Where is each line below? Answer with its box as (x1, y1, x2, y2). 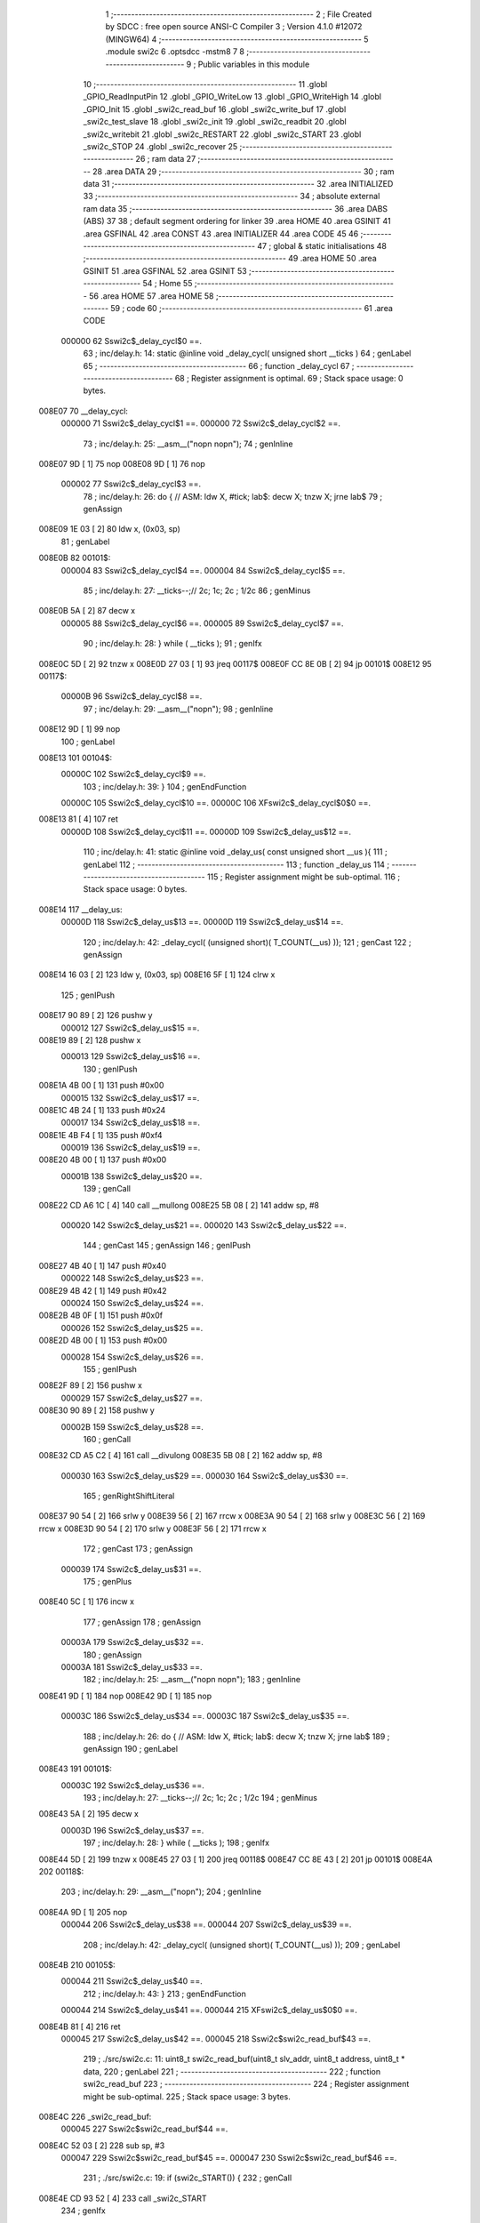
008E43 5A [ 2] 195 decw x (38, 1809, 140, 1819)
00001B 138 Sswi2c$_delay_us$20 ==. (60, 1170, 203, 1182)
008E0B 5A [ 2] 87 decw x (38, 606, 136, 616)
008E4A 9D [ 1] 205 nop (38, 1906, 128, 1917)
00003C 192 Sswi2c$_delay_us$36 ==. (60, 1779, 204, 1791)
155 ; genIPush (83, 1363, 138, 1374)
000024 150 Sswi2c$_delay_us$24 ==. (60, 1297, 204, 1308)
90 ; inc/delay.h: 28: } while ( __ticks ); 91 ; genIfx (83, 638, 262, 649)
